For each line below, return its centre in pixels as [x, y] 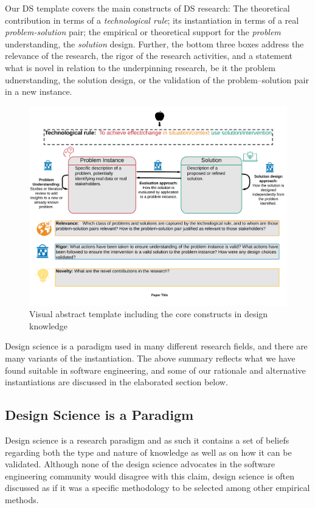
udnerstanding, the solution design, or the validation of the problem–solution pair [157, 79]
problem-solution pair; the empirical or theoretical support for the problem [143, 32]
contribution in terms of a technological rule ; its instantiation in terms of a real [152, 20]
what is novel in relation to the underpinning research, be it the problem [140, 67]
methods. [22, 499]
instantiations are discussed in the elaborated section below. [116, 382]
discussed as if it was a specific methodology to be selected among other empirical [157, 488]
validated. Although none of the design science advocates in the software [140, 464]
